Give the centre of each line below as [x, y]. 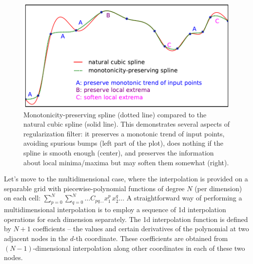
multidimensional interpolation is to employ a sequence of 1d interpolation [115, 209]
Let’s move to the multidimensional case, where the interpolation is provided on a [126, 179]
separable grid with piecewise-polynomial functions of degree [94, 188]
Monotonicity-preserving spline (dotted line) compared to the [115, 114]
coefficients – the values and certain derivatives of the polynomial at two [141, 229]
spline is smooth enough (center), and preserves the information [119, 152]
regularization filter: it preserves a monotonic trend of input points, [124, 133]
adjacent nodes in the [36, 238]
